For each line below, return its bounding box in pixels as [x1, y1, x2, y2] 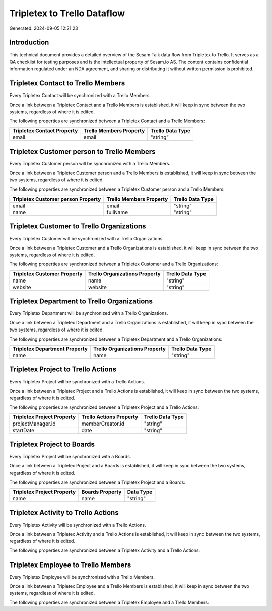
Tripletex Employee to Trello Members [9, 560, 131, 569]
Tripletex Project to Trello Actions [9, 365, 117, 374]
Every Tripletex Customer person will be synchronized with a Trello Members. [9, 161, 171, 167]
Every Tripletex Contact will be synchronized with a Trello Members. [9, 92, 151, 99]
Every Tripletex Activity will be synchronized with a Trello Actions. [9, 522, 146, 528]
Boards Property [81, 488, 122, 495]
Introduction [9, 38, 49, 47]
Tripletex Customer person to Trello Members [9, 147, 156, 156]
